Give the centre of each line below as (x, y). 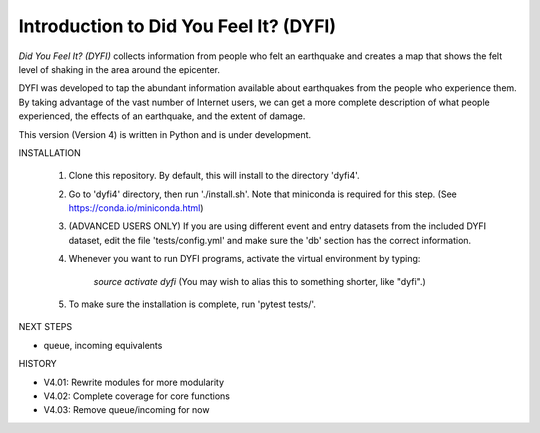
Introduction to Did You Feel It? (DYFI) (177, 26)
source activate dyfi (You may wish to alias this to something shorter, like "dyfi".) (260, 281)
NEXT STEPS (45, 327)
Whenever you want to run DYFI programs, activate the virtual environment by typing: (244, 259)
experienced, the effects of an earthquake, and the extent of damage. (162, 116)
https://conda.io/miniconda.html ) (136, 208)
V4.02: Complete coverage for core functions (136, 396)
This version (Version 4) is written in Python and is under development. (165, 134)
